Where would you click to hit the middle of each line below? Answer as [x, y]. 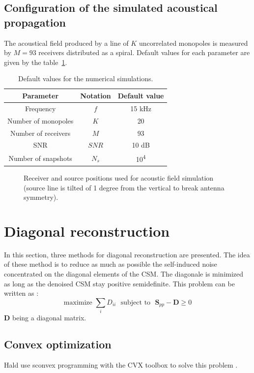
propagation [35, 22]
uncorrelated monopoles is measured [193, 43]
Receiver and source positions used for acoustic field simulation [119, 177]
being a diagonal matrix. [49, 318]
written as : [21, 293]
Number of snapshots [40, 158]
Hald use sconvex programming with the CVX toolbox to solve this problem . [121, 364]
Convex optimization [58, 344]
